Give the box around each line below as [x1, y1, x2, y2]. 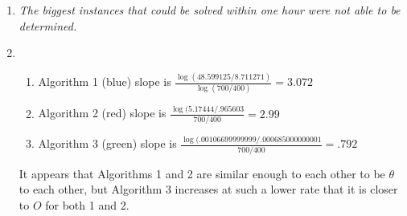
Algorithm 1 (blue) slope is [38, 73, 171, 90]
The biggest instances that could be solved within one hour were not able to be [18, 2, 401, 18]
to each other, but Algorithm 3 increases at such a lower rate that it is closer [18, 181, 398, 198]
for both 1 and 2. [45, 196, 129, 213]
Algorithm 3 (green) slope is [38, 135, 177, 152]
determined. [18, 17, 77, 34]
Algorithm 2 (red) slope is [38, 104, 166, 121]
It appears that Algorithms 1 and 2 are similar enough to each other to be [18, 165, 385, 181]
